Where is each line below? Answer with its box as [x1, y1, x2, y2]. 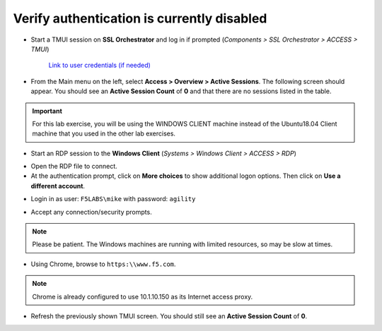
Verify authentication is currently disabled [13, 11, 267, 26]
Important [32, 107, 63, 115]
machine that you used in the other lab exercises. [32, 129, 176, 138]
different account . [30, 181, 85, 190]
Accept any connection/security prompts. [30, 207, 152, 216]
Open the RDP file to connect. [30, 162, 118, 171]
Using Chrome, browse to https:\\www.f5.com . [30, 260, 176, 268]
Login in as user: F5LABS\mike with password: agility [30, 195, 196, 203]
